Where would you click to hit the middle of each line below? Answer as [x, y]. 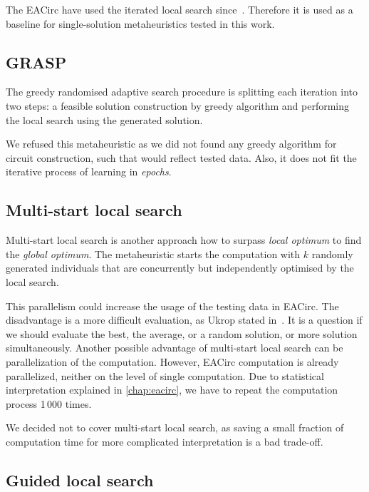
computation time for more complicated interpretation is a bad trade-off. [165, 441]
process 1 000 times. [49, 403]
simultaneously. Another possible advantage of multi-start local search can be [175, 348]
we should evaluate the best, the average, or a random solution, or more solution [182, 333]
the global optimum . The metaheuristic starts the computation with [153, 253]
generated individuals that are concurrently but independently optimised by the [180, 268]
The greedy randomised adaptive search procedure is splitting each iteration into [182, 92]
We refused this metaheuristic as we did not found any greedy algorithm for [171, 144]
